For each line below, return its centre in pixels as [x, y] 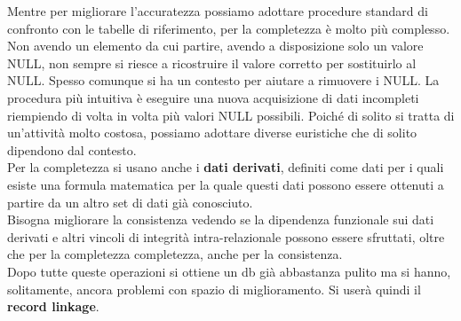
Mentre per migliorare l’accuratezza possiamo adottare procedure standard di [218, 11]
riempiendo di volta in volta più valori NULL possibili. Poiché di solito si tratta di [231, 115]
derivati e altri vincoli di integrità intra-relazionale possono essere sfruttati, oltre [226, 236]
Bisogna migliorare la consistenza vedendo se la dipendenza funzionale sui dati [221, 219]
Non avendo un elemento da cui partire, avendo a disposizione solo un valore [215, 46]
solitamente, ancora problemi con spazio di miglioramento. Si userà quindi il [214, 289]
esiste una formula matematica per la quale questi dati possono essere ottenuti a [226, 184]
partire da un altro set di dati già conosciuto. [130, 202]
